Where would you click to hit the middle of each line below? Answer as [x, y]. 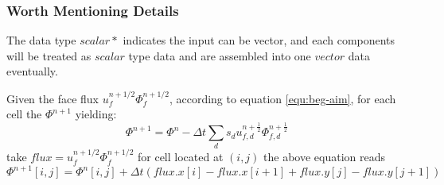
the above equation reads [324, 157]
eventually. [32, 71]
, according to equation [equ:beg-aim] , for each [282, 98]
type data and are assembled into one [220, 55]
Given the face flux [53, 98]
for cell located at [181, 157]
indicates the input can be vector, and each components [259, 40]
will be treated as [49, 55]
